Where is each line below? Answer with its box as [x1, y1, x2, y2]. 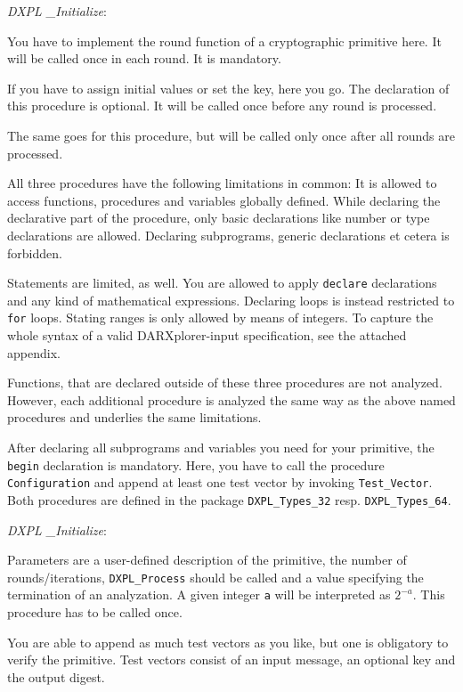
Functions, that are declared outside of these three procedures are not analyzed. [7, 373, 443, 392]
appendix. [7, 343, 61, 362]
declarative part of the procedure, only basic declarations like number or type [7, 208, 430, 227]
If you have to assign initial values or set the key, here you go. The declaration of [7, 78, 450, 97]
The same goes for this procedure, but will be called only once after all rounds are [7, 126, 455, 144]
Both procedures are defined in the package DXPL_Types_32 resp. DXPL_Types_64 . [7, 490, 451, 509]
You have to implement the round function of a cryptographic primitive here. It [7, 31, 442, 50]
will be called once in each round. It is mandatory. [7, 49, 281, 68]
